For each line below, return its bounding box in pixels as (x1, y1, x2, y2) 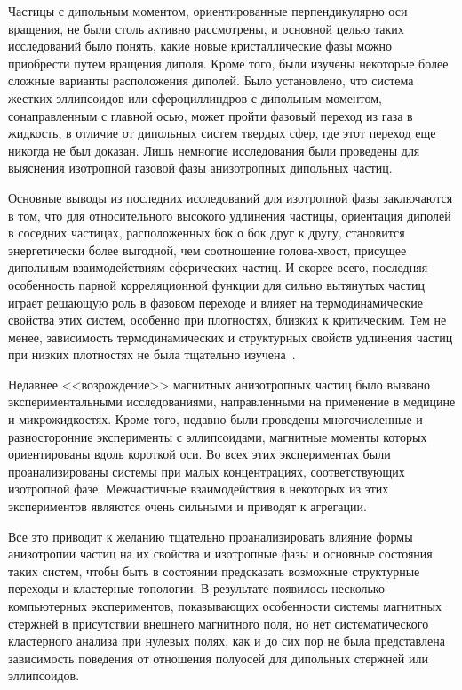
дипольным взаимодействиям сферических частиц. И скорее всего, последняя (8, 258, 428, 277)
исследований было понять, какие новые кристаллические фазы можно (8, 36, 392, 55)
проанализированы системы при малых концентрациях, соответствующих (8, 461, 405, 480)
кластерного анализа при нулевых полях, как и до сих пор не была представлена (8, 631, 445, 650)
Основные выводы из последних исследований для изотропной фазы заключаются (8, 188, 453, 206)
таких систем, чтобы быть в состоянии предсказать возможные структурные (8, 561, 420, 580)
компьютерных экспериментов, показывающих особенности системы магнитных (8, 597, 442, 614)
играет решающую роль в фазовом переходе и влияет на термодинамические (8, 293, 423, 311)
